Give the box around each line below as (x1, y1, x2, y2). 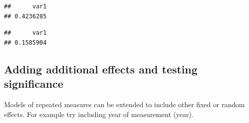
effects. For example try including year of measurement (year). (4, 109, 194, 119)
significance (4, 76, 63, 91)
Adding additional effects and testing (4, 61, 198, 76)
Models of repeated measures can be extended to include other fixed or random (4, 99, 245, 109)
